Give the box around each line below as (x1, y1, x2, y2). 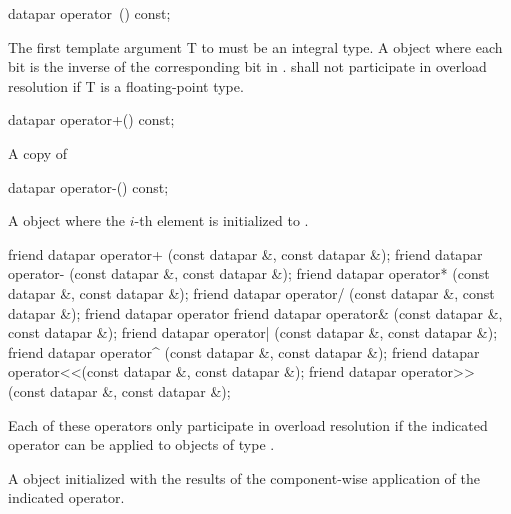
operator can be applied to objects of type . (8, 434, 275, 455)
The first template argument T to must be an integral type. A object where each (8, 36, 503, 57)
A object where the (8, 210, 126, 231)
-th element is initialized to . (134, 210, 309, 231)
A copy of (8, 142, 68, 163)
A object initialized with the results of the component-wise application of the (8, 467, 480, 488)
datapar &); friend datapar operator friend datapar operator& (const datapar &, (8, 302, 503, 323)
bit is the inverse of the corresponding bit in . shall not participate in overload (8, 56, 487, 77)
